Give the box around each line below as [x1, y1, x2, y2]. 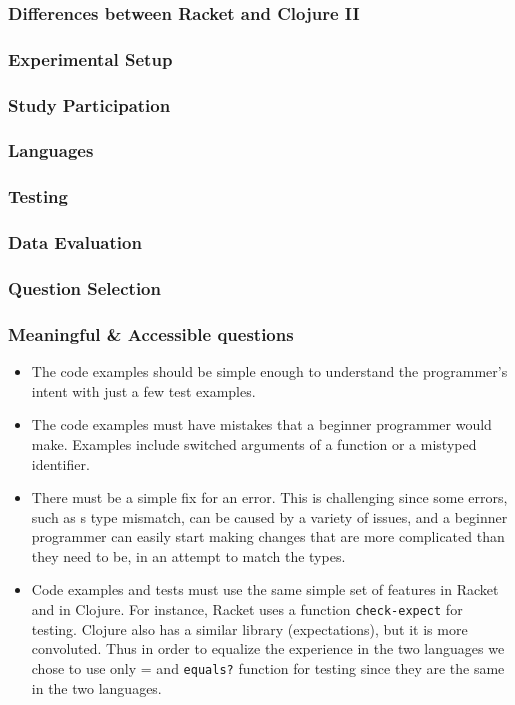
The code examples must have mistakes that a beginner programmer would [31, 414, 492, 435]
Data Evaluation [8, 230, 142, 255]
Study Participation [8, 92, 171, 117]
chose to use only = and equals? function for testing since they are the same [31, 657, 505, 678]
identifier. [31, 453, 90, 474]
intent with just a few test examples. [31, 380, 256, 401]
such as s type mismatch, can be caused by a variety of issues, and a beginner [31, 506, 508, 527]
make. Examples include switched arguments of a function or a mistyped [31, 433, 477, 454]
